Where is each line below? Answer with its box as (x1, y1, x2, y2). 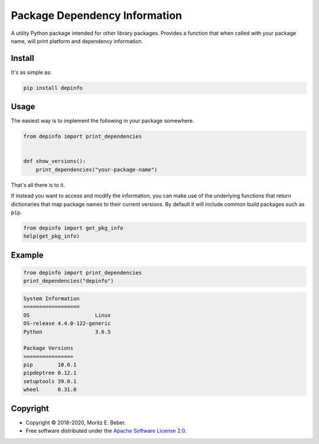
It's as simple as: (11, 69, 52, 76)
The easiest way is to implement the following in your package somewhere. (11, 117, 194, 124)
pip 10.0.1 (23, 361, 77, 368)
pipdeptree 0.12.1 (23, 370, 77, 377)
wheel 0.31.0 (23, 386, 77, 393)
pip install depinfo (23, 85, 83, 91)
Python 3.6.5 (23, 328, 111, 335)
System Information (23, 295, 80, 302)
